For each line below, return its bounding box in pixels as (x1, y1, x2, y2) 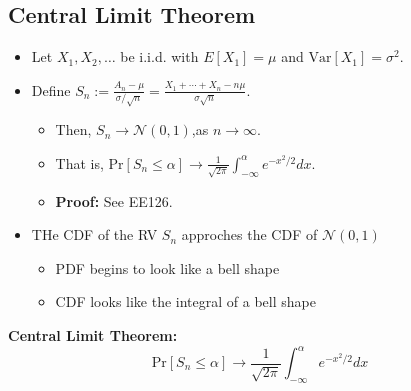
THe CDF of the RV (31, 224, 158, 245)
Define (31, 79, 71, 100)
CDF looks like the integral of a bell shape (55, 291, 316, 312)
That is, (55, 152, 104, 173)
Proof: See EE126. (55, 190, 173, 211)
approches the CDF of (181, 224, 318, 245)
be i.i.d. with (120, 46, 199, 67)
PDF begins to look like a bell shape (55, 257, 280, 278)
